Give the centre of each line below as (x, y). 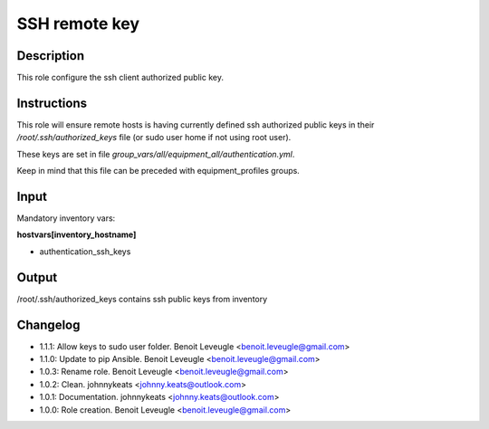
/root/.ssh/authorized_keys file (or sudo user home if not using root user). (154, 138)
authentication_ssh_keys (85, 251)
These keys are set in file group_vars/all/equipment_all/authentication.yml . (156, 154)
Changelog (48, 324)
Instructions (52, 103)
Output (37, 277)
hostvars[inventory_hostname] (77, 234)
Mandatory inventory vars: (66, 218)
